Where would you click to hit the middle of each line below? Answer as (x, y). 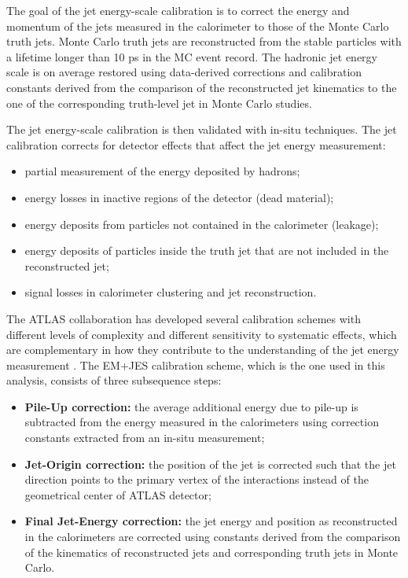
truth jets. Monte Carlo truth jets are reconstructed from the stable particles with (204, 41)
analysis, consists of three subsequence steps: (114, 380)
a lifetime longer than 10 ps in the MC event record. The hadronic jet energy (192, 56)
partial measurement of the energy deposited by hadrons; (162, 171)
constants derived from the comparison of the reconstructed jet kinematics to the (202, 87)
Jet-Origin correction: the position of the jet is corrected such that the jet (210, 464)
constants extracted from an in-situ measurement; (145, 438)
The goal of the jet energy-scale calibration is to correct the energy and (178, 10)
